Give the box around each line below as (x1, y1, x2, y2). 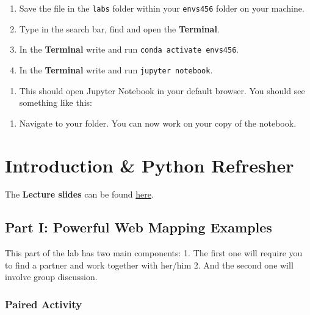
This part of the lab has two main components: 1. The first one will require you (5, 246, 303, 259)
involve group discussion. (5, 270, 98, 283)
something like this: (19, 96, 92, 109)
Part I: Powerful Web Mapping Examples (5, 218, 272, 237)
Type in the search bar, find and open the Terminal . (19, 22, 220, 35)
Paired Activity (5, 296, 82, 311)
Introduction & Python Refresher (5, 152, 294, 177)
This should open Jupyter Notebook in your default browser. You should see (19, 84, 305, 97)
